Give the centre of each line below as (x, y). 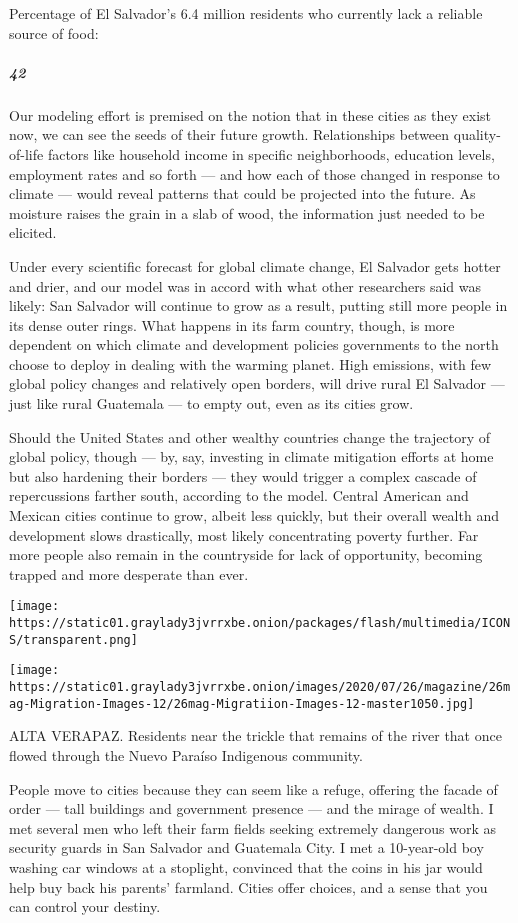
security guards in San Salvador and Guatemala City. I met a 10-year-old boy (246, 847)
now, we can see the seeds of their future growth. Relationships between (229, 134)
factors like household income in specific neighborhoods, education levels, (271, 153)
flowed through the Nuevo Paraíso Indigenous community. (186, 754)
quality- (477, 134)
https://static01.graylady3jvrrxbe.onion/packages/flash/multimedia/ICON (260, 623)
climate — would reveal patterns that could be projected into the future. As (242, 193)
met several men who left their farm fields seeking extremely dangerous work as (253, 827)
